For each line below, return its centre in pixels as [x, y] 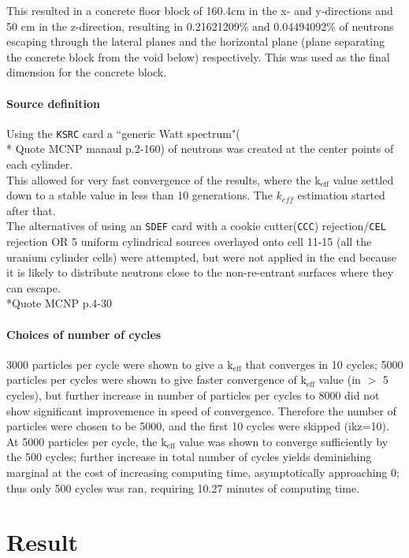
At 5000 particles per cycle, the [82, 441]
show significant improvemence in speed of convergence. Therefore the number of [201, 410]
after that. [31, 210]
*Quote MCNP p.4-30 [59, 303]
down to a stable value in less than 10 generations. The [139, 195]
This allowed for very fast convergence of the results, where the [159, 179]
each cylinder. [40, 164]
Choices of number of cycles [84, 334]
